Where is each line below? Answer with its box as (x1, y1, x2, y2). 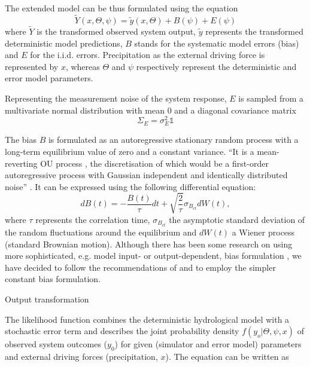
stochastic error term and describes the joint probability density (5, 325, 239, 337)
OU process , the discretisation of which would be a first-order (40, 157, 269, 169)
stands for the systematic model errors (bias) (134, 36, 299, 49)
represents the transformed (205, 25, 303, 38)
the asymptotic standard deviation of (169, 213, 305, 225)
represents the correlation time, (35, 213, 150, 225)
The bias (5, 133, 37, 146)
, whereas (65, 60, 100, 72)
